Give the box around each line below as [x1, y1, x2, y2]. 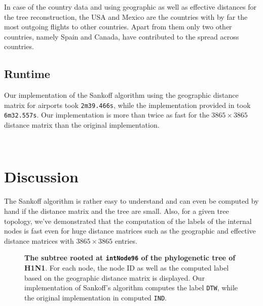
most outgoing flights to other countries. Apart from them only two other [4, 21, 232, 32]
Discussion [4, 166, 79, 187]
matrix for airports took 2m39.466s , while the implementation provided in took [4, 99, 251, 110]
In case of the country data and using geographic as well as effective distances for [4, 2, 256, 12]
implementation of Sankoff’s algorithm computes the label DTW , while [24, 282, 238, 293]
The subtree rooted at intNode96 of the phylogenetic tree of [24, 252, 236, 263]
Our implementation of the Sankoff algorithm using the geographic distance [4, 90, 239, 100]
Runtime [4, 66, 50, 82]
